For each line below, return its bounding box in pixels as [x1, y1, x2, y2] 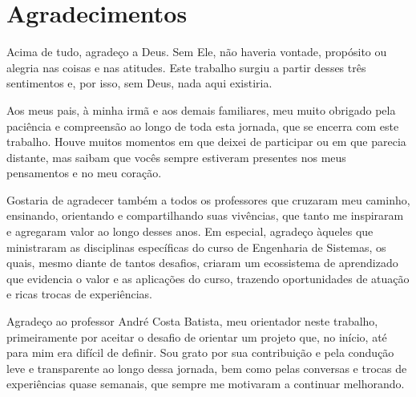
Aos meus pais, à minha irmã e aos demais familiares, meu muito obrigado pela [6, 101, 396, 118]
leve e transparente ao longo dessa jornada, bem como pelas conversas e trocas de [6, 359, 407, 376]
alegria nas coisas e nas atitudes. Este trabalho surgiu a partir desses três [6, 59, 366, 75]
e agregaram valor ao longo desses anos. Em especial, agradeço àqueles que [6, 223, 374, 240]
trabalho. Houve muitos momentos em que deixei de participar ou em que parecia [6, 133, 406, 150]
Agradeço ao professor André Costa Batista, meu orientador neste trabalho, [6, 313, 378, 330]
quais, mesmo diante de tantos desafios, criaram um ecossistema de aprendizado [6, 254, 398, 271]
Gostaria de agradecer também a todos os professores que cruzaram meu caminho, [6, 191, 410, 208]
